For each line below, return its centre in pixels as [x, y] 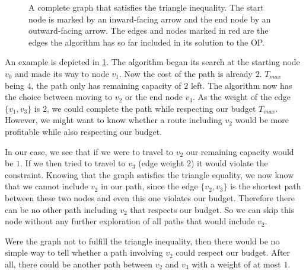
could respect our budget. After [233, 252]
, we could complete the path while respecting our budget [151, 108]
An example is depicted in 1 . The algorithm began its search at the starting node [152, 62]
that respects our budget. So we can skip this [212, 209]
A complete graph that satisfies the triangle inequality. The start [146, 7]
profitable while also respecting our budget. [84, 131]
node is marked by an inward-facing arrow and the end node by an [150, 19]
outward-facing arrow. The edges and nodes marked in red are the [149, 30]
